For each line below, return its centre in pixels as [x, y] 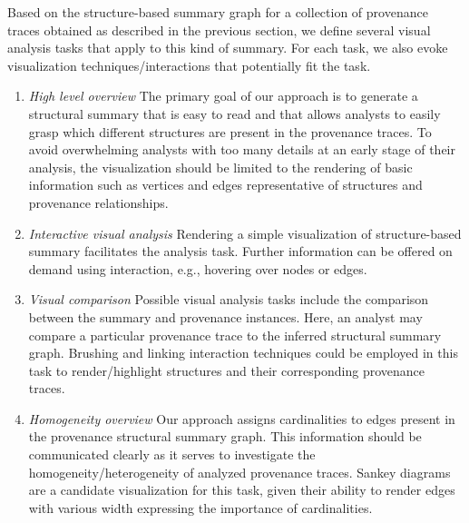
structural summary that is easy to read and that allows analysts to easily [234, 113]
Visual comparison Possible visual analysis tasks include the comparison [229, 299]
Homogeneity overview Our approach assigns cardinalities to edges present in [242, 418]
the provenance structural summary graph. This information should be [225, 436]
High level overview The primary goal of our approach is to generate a [223, 96]
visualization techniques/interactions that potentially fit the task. [189, 65]
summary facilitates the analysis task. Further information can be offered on [240, 251]
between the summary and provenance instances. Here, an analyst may [225, 316]
